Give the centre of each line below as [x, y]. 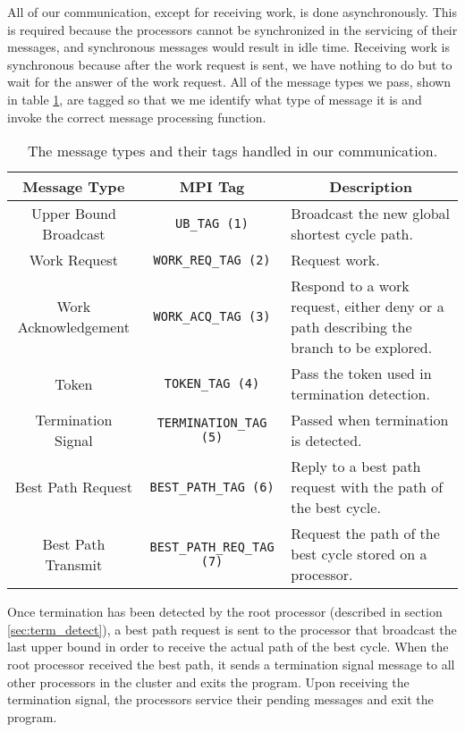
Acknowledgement [74, 327]
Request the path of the [365, 534]
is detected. [326, 441]
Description [371, 187]
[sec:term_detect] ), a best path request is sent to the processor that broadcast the [232, 629]
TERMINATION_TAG [212, 423]
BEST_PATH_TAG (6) [212, 487]
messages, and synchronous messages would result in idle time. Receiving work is [228, 47]
